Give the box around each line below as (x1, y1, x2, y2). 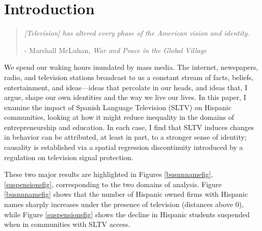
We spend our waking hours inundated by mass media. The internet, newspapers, (4, 62, 258, 72)
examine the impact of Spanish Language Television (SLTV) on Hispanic (4, 101, 231, 112)
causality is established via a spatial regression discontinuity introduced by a (4, 142, 243, 152)
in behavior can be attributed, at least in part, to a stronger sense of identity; (4, 132, 247, 142)
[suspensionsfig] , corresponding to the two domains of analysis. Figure (4, 178, 222, 189)
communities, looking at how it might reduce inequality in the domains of (4, 112, 234, 122)
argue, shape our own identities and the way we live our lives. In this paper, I (4, 92, 246, 102)
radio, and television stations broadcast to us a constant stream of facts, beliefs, (4, 71, 254, 82)
